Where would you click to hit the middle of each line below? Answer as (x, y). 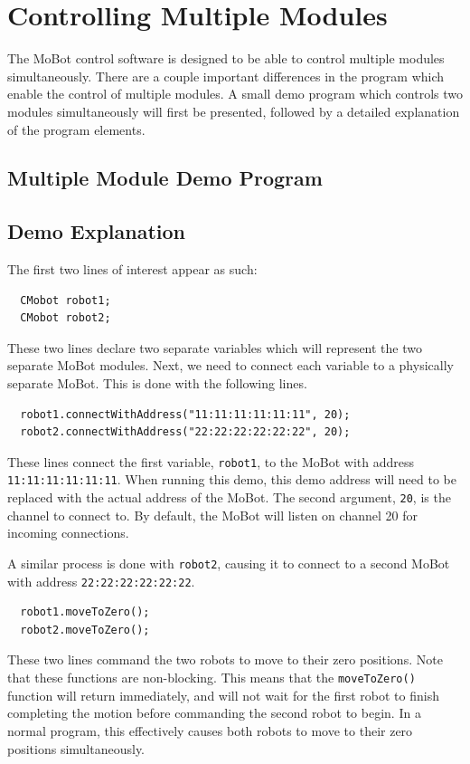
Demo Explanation (97, 231)
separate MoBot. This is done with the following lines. (157, 383)
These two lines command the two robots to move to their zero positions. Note (225, 659)
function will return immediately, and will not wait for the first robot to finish (223, 695)
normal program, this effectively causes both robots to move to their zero (210, 730)
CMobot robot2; (66, 318)
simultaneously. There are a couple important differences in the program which (226, 76)
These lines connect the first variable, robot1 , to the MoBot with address (211, 461)
